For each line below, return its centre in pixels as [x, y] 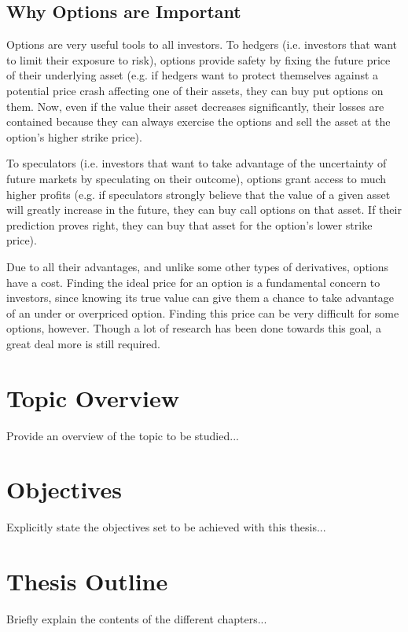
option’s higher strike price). [74, 136]
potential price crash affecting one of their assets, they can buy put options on [195, 90]
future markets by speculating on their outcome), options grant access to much [197, 178]
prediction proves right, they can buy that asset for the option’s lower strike [189, 224]
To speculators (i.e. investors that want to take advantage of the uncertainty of [197, 163]
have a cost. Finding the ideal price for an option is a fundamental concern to [193, 282]
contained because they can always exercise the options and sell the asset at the [198, 121]
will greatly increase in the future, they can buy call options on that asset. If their [204, 209]
